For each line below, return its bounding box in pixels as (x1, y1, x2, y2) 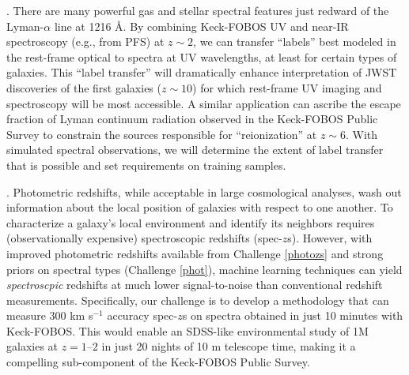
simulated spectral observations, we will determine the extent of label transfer (6, 141, 384, 158)
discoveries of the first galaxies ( (6, 79, 161, 96)
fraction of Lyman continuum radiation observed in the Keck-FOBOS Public (6, 111, 378, 127)
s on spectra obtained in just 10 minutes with (182, 307, 403, 324)
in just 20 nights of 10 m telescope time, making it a (101, 338, 356, 354)
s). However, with (287, 230, 373, 246)
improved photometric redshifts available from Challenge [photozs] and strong (6, 245, 384, 261)
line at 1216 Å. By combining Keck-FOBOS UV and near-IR (54, 17, 349, 34)
